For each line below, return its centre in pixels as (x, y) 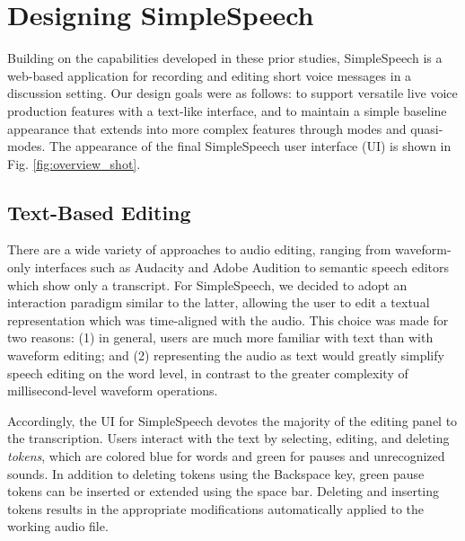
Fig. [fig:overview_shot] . (74, 163)
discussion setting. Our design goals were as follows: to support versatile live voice (232, 93)
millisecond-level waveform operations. (113, 390)
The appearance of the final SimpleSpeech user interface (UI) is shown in (250, 146)
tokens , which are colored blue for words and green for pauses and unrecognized (226, 456)
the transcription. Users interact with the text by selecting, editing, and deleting (228, 438)
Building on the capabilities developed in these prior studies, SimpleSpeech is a (225, 58)
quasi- (427, 128)
